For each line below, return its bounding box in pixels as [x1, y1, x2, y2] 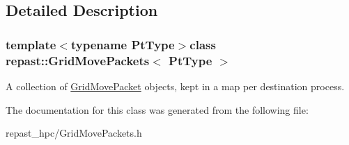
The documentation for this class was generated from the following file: [6, 102, 309, 117]
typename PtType [70, 35, 175, 53]
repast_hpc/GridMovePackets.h [6, 126, 142, 140]
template [6, 35, 56, 53]
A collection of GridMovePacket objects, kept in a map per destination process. [6, 78, 345, 93]
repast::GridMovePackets [6, 51, 150, 69]
